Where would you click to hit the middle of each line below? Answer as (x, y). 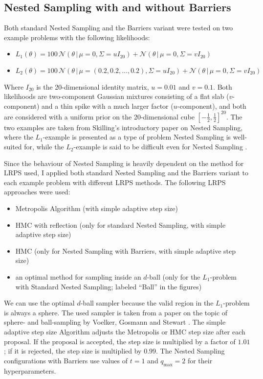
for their (200, 360)
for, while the (44, 147)
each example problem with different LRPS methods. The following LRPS (115, 182)
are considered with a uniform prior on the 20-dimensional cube (99, 116)
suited (13, 147)
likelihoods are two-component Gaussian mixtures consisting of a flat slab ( (117, 96)
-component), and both (212, 106)
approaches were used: (37, 192)
